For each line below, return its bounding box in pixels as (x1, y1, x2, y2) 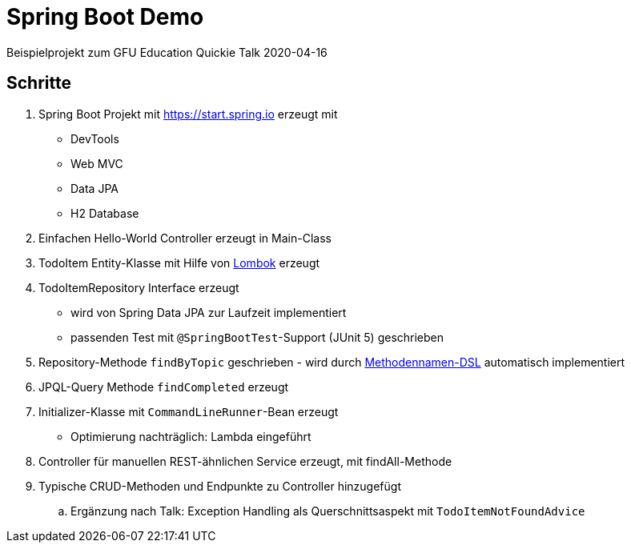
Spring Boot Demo (6, 3, 204, 30)
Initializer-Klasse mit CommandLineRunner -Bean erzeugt (38, 404, 339, 419)
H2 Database (70, 206, 139, 220)
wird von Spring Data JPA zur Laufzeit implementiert (70, 305, 347, 319)
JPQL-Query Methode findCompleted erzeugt (38, 379, 289, 394)
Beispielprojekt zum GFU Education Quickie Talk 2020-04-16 (6, 45, 328, 59)
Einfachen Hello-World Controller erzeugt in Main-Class (38, 230, 332, 245)
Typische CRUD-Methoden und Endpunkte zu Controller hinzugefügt (38, 479, 401, 493)
